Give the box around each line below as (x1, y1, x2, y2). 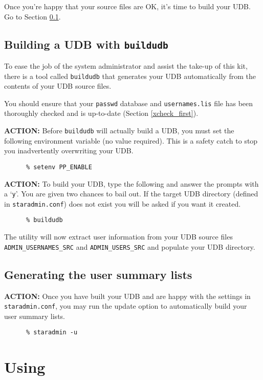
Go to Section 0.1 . (4, 11, 61, 22)
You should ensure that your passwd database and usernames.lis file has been (4, 97, 253, 108)
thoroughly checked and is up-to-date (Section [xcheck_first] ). (4, 108, 199, 118)
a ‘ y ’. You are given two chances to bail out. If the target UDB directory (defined (4, 188, 258, 199)
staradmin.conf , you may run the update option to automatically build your (4, 301, 247, 311)
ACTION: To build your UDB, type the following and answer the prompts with (4, 178, 259, 189)
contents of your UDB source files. (4, 81, 112, 91)
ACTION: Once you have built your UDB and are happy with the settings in (4, 290, 251, 301)
